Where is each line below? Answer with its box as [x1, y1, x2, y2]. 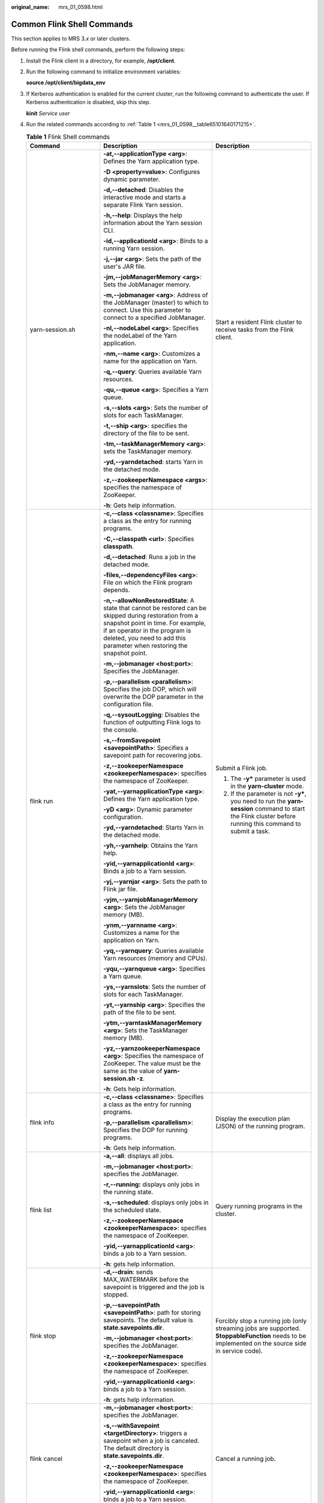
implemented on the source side [215, 1339, 307, 1347]
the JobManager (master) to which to [103, 298, 209, 307]
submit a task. [230, 827, 270, 835]
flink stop [29, 1332, 56, 1340]
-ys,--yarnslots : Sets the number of [103, 982, 206, 991]
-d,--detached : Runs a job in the [103, 553, 196, 561]
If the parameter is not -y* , [230, 789, 307, 798]
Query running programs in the [215, 1202, 303, 1210]
